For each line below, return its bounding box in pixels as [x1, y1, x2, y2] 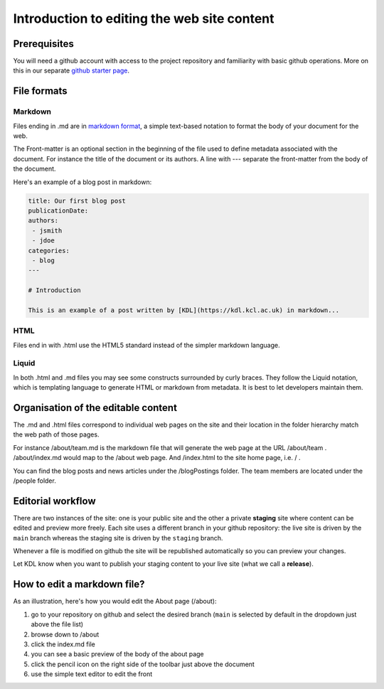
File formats [13, 85, 68, 97]
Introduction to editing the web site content [13, 11, 274, 26]
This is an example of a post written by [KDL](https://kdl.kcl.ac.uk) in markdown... [28, 306, 340, 314]
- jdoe [32, 237, 55, 245]
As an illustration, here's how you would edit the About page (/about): [13, 597, 217, 606]
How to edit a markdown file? [13, 578, 145, 590]
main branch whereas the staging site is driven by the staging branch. [13, 533, 223, 542]
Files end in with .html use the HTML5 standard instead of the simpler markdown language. [13, 341, 280, 349]
